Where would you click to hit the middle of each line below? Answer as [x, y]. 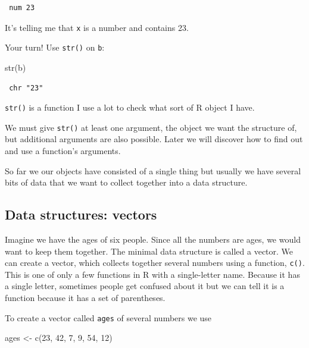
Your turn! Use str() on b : [55, 47]
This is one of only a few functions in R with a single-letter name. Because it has [152, 274]
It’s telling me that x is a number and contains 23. [97, 27]
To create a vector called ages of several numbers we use [108, 317]
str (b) [15, 67]
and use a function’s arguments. [63, 151]
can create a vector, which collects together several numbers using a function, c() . [155, 263]
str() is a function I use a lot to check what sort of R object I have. [130, 107]
